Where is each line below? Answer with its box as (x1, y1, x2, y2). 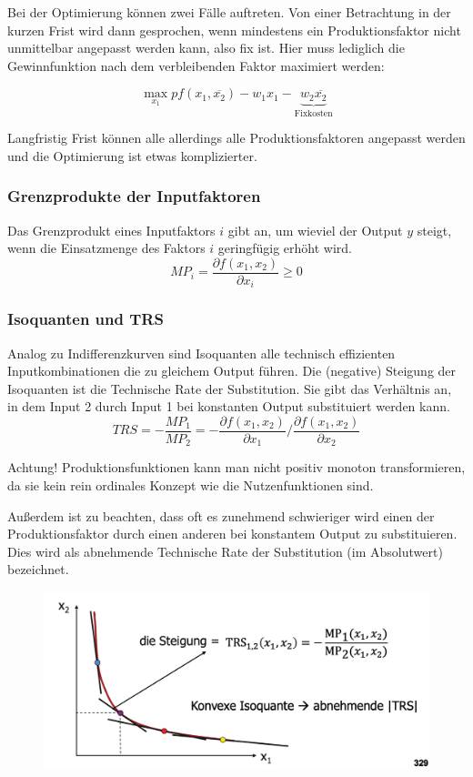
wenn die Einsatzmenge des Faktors (7, 238, 206, 257)
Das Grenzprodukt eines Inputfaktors (7, 220, 216, 239)
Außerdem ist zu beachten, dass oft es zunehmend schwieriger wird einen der (7, 506, 435, 525)
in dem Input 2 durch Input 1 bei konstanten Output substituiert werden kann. (7, 397, 450, 416)
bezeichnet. (7, 560, 69, 579)
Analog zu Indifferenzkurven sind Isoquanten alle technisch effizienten (7, 343, 396, 362)
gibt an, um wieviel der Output (227, 220, 403, 239)
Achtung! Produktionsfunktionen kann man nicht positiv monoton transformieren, (7, 458, 466, 477)
